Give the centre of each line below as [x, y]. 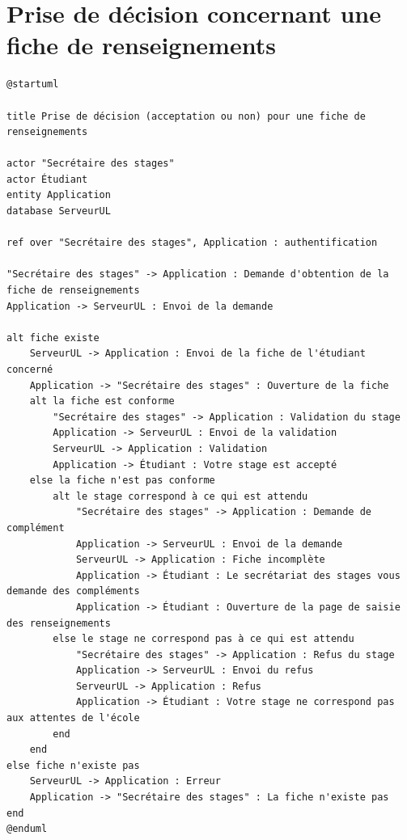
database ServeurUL [59, 211]
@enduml [27, 829]
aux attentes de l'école [73, 718]
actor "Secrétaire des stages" [91, 164]
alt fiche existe [53, 338]
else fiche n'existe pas [73, 765]
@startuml [33, 84]
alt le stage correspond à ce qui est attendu [180, 496]
